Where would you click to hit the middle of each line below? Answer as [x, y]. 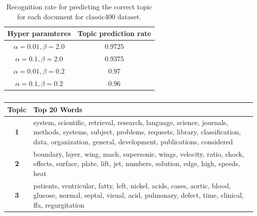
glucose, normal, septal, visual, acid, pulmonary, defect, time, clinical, [139, 195]
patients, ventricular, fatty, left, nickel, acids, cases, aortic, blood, [132, 185]
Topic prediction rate [114, 33]
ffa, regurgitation [59, 204]
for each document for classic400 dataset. [79, 16]
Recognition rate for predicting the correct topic [79, 6]
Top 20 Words [58, 109]
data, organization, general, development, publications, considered [133, 141]
